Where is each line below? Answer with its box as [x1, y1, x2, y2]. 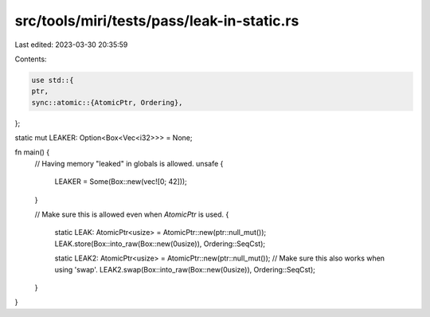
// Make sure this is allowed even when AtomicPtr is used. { [34, 209, 229, 219]
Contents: [14, 54, 47, 64]
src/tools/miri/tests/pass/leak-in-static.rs [14, 12, 299, 29]
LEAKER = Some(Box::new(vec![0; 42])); [54, 177, 187, 186]
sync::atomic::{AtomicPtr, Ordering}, [31, 98, 183, 107]
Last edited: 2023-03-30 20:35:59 [14, 40, 128, 49]
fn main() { [14, 147, 50, 157]
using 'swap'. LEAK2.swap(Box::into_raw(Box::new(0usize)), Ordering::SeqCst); [54, 264, 316, 274]
